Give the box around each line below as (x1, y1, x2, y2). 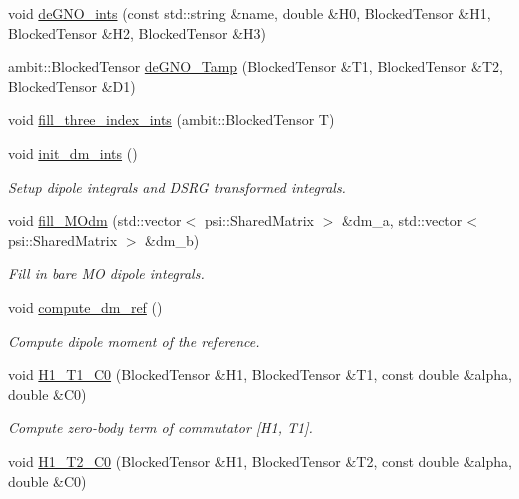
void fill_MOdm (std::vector (8, 210, 182, 231)
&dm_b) (145, 229, 200, 250)
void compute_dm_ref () (8, 296, 163, 317)
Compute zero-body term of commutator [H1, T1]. (8, 417, 313, 438)
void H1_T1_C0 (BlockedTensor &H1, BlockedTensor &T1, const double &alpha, (8, 364, 512, 385)
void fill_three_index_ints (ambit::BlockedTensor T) (8, 109, 335, 130)
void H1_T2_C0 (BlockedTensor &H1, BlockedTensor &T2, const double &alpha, (8, 450, 512, 471)
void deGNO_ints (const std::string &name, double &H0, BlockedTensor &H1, (8, 3, 491, 23)
